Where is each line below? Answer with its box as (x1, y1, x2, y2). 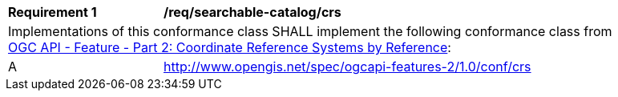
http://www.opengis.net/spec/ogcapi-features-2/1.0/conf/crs (164, 59, 531, 75)
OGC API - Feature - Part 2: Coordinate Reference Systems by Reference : (8, 39, 451, 55)
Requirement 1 (8, 4, 97, 20)
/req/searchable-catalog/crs (164, 4, 341, 20)
